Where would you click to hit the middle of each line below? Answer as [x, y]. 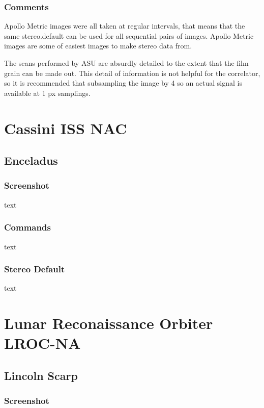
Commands [27, 227]
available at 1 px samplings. [47, 93]
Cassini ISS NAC [66, 128]
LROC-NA [42, 343]
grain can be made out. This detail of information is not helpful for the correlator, [132, 73]
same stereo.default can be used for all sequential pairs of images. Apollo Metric [129, 35]
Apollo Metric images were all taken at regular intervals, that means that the [125, 26]
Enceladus [31, 160]
